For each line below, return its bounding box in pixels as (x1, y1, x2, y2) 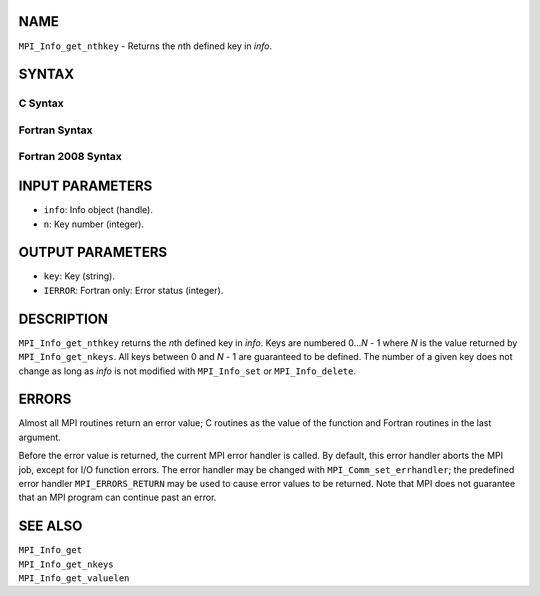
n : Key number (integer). (43, 218, 145, 230)
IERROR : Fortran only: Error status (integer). (43, 284, 224, 296)
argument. (18, 431, 62, 443)
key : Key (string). (43, 270, 115, 282)
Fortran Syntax (18, 123, 93, 137)
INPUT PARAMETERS (18, 178, 153, 195)
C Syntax (18, 96, 64, 110)
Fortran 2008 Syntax (18, 150, 122, 164)
